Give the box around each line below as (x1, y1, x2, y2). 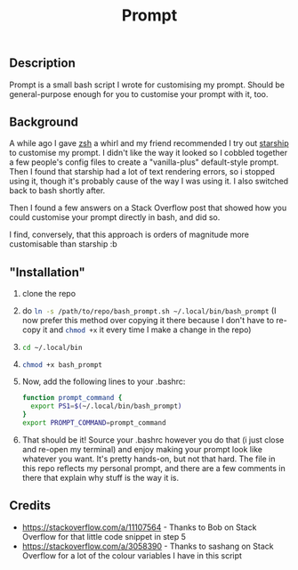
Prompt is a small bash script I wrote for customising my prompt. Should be (9, 79, 285, 90)
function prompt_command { (21, 394, 123, 403)
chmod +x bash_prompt (21, 361, 102, 370)
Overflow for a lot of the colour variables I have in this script (21, 550, 243, 561)
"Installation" (9, 265, 86, 280)
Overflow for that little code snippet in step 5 (21, 531, 187, 541)
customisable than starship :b (9, 239, 117, 249)
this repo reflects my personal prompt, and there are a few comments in (21, 462, 286, 473)
